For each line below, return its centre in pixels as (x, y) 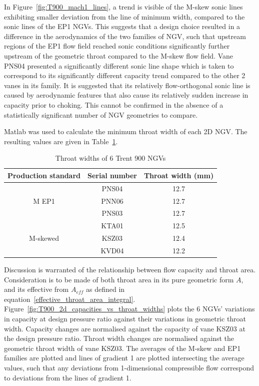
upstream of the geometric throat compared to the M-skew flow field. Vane (118, 55)
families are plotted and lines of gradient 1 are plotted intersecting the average (124, 358)
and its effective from (36, 289)
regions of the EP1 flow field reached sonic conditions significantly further (117, 46)
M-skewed (44, 238)
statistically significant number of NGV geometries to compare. (101, 114)
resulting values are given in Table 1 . (61, 141)
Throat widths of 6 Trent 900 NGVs (110, 158)
